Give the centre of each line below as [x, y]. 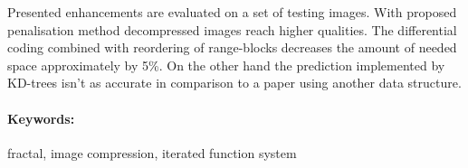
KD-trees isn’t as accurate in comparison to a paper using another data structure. [234, 83]
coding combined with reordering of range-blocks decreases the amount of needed [232, 47]
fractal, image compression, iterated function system [152, 152]
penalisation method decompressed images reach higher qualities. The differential [232, 29]
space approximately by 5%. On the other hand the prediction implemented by [226, 65]
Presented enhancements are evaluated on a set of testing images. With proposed [232, 12]
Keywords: [41, 118]
